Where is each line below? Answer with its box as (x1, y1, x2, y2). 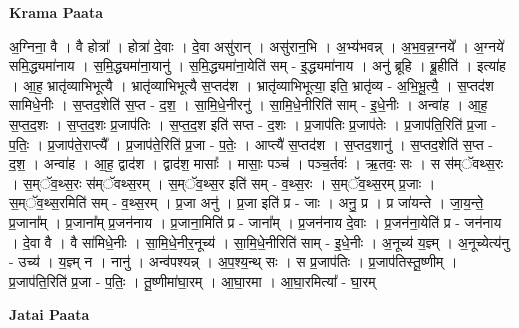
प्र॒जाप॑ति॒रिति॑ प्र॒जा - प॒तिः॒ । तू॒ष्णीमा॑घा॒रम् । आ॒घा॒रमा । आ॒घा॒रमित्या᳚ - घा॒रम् (9, 270, 376, 291)
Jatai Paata (9, 304, 90, 325)
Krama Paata (9, 2, 103, 22)
